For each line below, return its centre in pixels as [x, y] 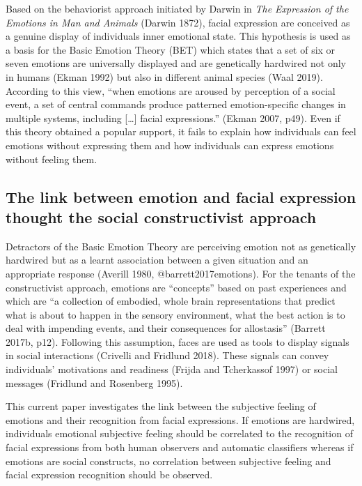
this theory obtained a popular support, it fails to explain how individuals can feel [181, 131]
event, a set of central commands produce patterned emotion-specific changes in [176, 104]
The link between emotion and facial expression [181, 196]
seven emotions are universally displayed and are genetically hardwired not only [176, 63]
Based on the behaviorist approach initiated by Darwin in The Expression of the [177, 8]
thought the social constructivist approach [161, 217]
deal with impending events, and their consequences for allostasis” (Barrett [166, 328]
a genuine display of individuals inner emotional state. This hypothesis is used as [178, 36]
